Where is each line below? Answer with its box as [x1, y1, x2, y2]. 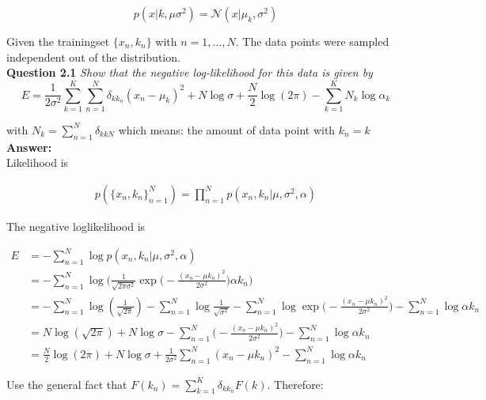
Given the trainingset [6, 33, 110, 49]
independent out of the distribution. [6, 48, 180, 65]
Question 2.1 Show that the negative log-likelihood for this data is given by [6, 64, 373, 81]
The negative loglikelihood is [6, 217, 146, 234]
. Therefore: [267, 375, 324, 392]
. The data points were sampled [235, 33, 389, 49]
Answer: [6, 138, 52, 155]
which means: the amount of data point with [118, 121, 336, 138]
